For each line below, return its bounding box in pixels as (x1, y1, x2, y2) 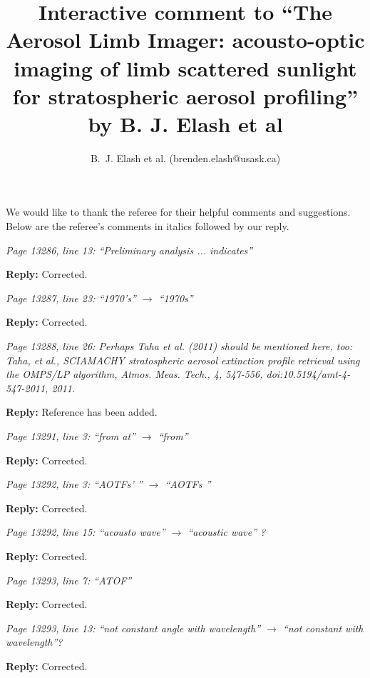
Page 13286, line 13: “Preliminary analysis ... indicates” (6, 242, 253, 257)
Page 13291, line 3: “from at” (6, 429, 135, 443)
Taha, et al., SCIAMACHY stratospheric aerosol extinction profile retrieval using (6, 352, 360, 367)
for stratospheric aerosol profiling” (12, 81, 359, 110)
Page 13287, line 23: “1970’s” (6, 290, 136, 305)
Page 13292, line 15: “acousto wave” (6, 524, 165, 539)
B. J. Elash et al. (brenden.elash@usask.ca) (90, 150, 281, 165)
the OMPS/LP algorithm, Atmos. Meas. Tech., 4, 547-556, (6, 367, 263, 382)
